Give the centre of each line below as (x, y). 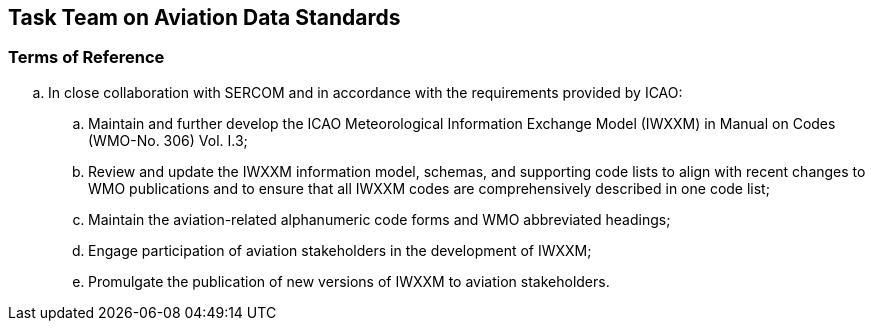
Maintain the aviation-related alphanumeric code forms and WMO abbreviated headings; (379, 219)
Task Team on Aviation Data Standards (204, 17)
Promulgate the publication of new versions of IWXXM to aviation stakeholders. (349, 281)
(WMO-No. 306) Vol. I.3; (168, 140)
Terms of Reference (86, 57)
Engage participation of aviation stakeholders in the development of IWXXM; (340, 250)
